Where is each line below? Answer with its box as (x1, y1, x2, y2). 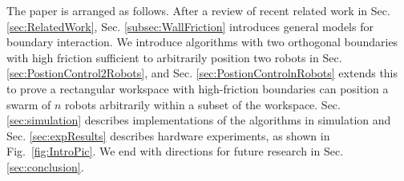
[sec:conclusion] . (6, 158, 84, 175)
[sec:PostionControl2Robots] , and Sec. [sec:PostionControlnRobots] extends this (6, 65, 398, 81)
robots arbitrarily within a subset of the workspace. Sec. (65, 96, 341, 112)
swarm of (6, 96, 51, 112)
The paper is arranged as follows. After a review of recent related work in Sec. (6, 2, 390, 18)
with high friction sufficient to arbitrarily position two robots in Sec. (6, 49, 342, 65)
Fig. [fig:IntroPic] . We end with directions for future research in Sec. (6, 143, 344, 159)
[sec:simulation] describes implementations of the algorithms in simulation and (6, 112, 391, 128)
